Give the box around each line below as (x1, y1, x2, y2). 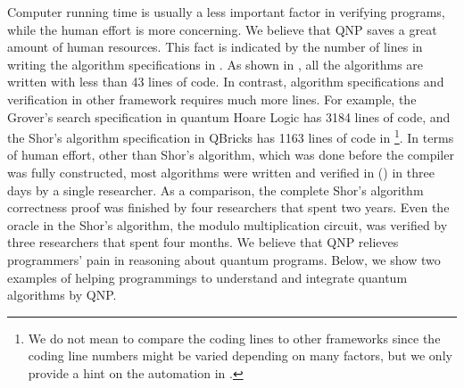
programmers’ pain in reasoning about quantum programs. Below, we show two (7, 250, 441, 268)
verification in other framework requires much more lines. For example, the (7, 89, 417, 108)
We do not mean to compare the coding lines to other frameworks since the (28, 328, 441, 347)
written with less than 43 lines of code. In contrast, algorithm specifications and (7, 72, 444, 91)
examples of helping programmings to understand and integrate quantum (7, 268, 408, 286)
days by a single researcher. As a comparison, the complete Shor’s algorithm (7, 180, 424, 199)
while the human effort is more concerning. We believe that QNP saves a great (7, 20, 437, 38)
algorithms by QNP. (7, 285, 117, 304)
